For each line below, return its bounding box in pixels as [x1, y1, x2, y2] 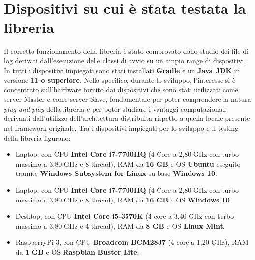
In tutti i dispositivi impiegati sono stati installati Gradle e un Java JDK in [4, 65, 240, 75]
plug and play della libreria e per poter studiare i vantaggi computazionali [4, 103, 226, 114]
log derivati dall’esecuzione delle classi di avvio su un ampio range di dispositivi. [4, 55, 246, 65]
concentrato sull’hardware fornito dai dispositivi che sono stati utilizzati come [4, 84, 238, 94]
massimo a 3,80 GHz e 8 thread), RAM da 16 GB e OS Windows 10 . [15, 194, 232, 204]
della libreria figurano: [4, 132, 71, 143]
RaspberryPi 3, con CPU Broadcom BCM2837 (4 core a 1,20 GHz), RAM [15, 237, 249, 247]
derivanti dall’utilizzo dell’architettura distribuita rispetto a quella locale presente [4, 113, 250, 123]
